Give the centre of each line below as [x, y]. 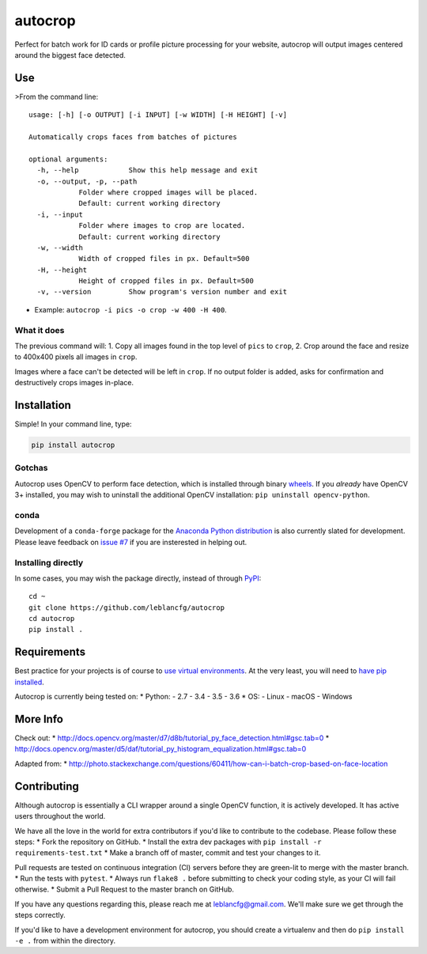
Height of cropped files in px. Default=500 [166, 281]
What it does [40, 330]
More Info [39, 719]
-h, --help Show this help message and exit [147, 170]
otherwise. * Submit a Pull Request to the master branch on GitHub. [125, 889]
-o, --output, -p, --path [87, 181]
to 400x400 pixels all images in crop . [76, 357]
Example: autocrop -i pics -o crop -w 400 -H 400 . [130, 309]
